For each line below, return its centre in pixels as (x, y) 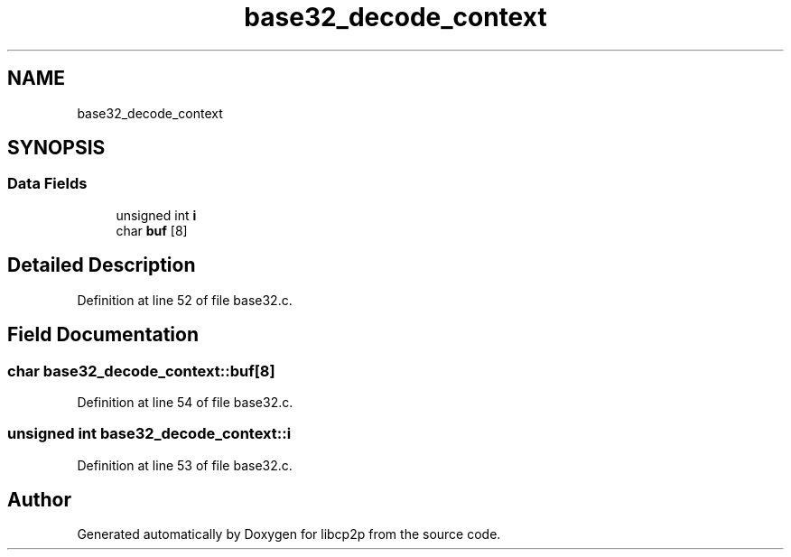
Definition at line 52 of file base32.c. (185, 300)
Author (39, 500)
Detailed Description (102, 265)
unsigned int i (156, 215)
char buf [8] (152, 230)
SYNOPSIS (56, 148)
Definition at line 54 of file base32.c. (185, 402)
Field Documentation (103, 335)
